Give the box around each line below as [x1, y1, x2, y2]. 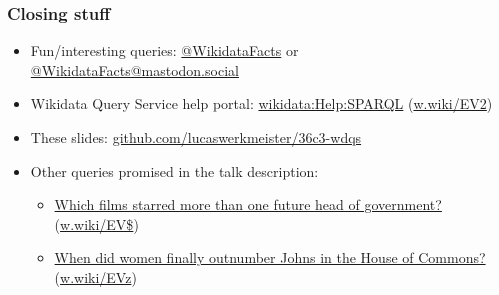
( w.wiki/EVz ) [54, 266, 137, 287]
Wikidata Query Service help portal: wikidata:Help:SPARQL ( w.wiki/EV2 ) [30, 93, 493, 114]
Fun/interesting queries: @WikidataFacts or [30, 40, 299, 61]
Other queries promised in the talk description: [30, 160, 319, 181]
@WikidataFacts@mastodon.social [30, 59, 239, 80]
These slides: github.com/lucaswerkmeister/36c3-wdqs [30, 127, 362, 147]
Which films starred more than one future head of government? [54, 194, 442, 215]
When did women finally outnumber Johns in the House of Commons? [54, 247, 486, 268]
